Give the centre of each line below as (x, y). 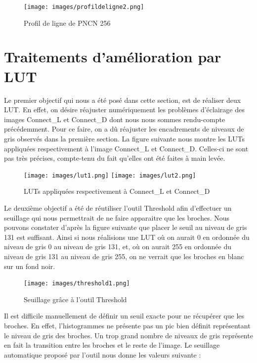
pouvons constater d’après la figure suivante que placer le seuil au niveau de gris (126, 227)
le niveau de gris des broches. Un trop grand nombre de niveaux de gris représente (128, 335)
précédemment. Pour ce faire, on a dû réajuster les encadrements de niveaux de (124, 129)
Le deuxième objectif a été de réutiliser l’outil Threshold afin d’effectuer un (118, 207)
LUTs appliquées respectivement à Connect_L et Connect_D (117, 191)
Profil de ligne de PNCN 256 (67, 23)
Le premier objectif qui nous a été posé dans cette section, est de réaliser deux (123, 100)
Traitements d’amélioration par (113, 57)
